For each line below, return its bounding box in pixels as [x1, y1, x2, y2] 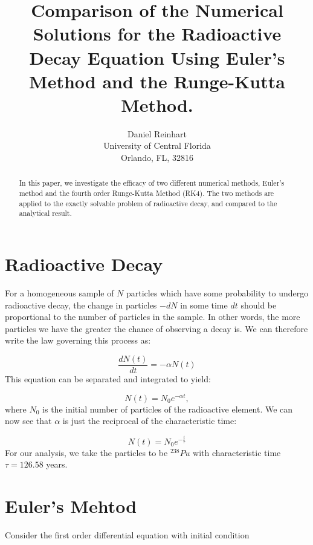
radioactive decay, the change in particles [5, 298, 157, 311]
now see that [5, 414, 52, 427]
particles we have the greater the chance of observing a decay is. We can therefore [5, 322, 308, 335]
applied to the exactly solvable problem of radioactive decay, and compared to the [19, 198, 277, 208]
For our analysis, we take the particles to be [5, 446, 168, 459]
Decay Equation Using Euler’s [29, 45, 285, 70]
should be [240, 298, 277, 311]
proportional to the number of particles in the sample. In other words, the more [5, 310, 300, 323]
